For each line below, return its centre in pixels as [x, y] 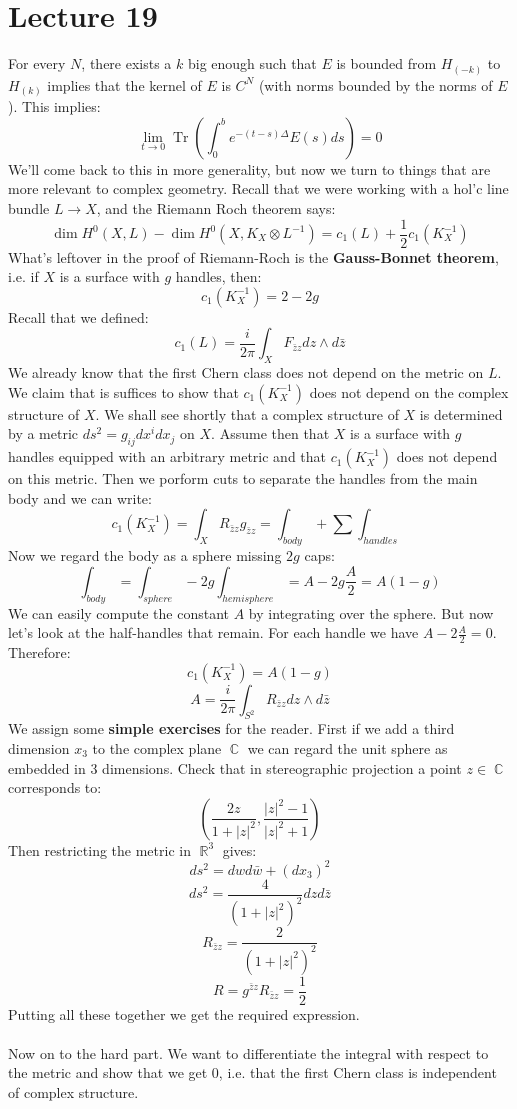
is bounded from [386, 63]
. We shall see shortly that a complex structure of [247, 413]
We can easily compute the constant [119, 612]
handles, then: [218, 276]
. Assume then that [270, 433]
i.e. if [23, 276]
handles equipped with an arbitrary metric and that [167, 456]
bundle [29, 207]
